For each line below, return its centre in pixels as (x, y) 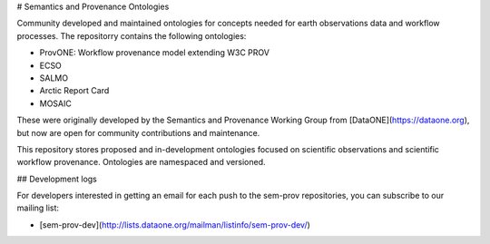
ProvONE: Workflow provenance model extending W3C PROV (154, 53)
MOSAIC (55, 103)
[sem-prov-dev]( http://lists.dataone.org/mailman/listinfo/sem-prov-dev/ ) (175, 224)
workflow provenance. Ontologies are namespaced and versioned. (142, 162)
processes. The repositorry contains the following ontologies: (132, 35)
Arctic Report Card (74, 91)
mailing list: (38, 208)
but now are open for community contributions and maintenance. (138, 132)
